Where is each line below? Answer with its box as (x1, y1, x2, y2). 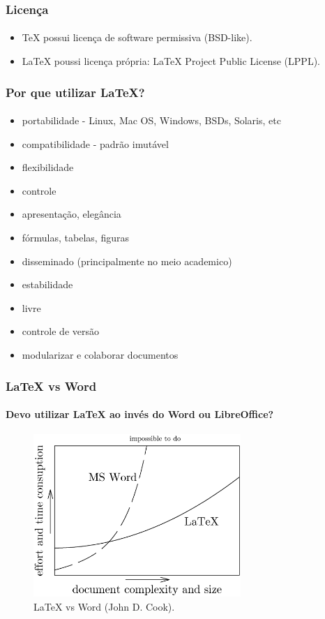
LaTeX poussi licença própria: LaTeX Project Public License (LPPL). (22, 54, 320, 68)
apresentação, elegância (22, 207, 121, 221)
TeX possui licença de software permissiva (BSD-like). (22, 30, 252, 45)
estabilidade (22, 277, 73, 292)
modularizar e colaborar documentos (22, 348, 179, 361)
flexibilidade (22, 160, 74, 174)
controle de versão (22, 324, 99, 338)
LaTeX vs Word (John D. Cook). (33, 599, 175, 614)
